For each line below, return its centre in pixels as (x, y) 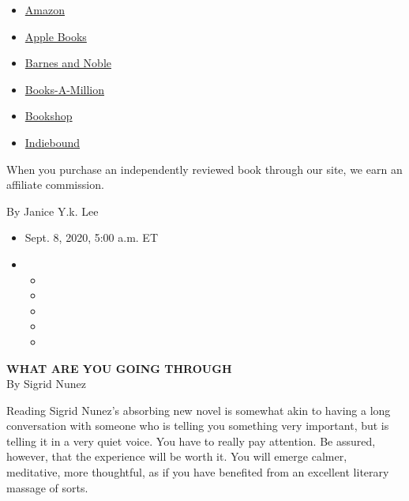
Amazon (45, 9)
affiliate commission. (55, 185)
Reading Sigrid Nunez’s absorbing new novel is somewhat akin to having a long (199, 410)
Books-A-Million (65, 89)
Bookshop (49, 116)
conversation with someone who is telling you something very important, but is (198, 426)
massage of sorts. (47, 487)
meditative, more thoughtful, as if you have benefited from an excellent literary (198, 472)
